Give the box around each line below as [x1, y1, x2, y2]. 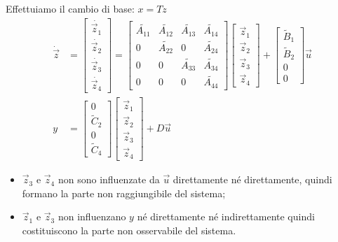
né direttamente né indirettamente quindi [137, 209, 315, 224]
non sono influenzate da [58, 172, 160, 187]
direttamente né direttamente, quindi [173, 172, 332, 187]
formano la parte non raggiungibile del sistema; [22, 185, 226, 200]
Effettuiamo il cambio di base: [6, 1, 135, 15]
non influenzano [58, 209, 126, 224]
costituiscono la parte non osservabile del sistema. [22, 222, 236, 237]
